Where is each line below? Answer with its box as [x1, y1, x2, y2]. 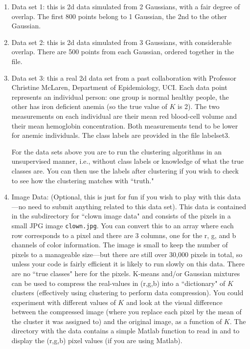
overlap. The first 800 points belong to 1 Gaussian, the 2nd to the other [11, 11, 227, 21]
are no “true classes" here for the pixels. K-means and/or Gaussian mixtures [11, 268, 240, 278]
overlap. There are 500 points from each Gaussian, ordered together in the [11, 46, 234, 57]
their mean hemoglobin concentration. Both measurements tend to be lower [11, 120, 238, 131]
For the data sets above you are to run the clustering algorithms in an [11, 146, 222, 156]
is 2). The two [178, 101, 220, 111]
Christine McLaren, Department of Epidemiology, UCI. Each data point [11, 82, 227, 92]
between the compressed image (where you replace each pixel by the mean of [11, 306, 242, 317]
